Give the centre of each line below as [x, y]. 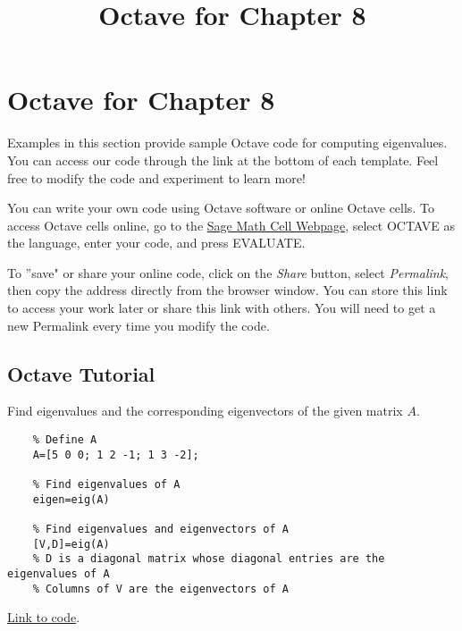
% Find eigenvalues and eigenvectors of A [160, 529]
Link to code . [44, 617]
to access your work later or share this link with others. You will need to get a [222, 308]
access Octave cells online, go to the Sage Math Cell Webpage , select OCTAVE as [231, 225]
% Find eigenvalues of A [106, 485]
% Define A [65, 440]
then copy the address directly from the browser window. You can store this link [227, 290]
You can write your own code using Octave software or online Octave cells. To [221, 208]
